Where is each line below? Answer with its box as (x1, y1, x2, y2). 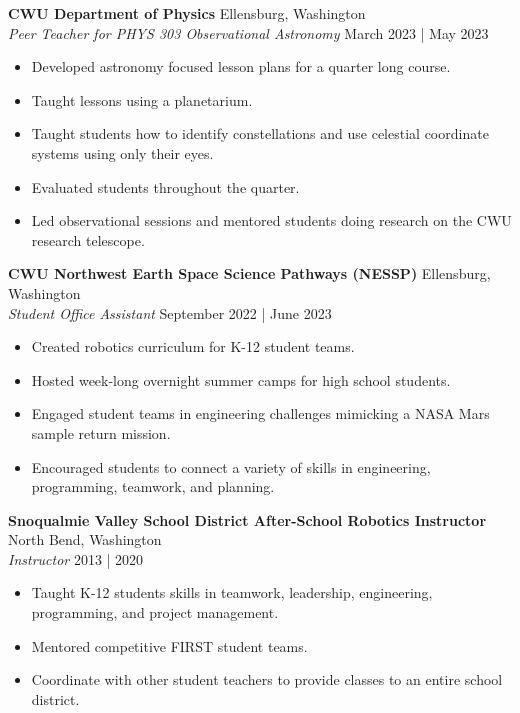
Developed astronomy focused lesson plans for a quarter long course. (31, 56, 451, 77)
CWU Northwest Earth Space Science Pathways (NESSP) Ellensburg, (8, 263, 491, 284)
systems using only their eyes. (31, 142, 214, 163)
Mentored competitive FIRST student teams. (31, 635, 308, 656)
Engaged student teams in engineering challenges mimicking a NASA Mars (31, 403, 490, 424)
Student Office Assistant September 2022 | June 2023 (8, 302, 332, 323)
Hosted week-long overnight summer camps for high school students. (31, 369, 451, 390)
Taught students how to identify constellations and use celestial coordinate (31, 123, 489, 144)
